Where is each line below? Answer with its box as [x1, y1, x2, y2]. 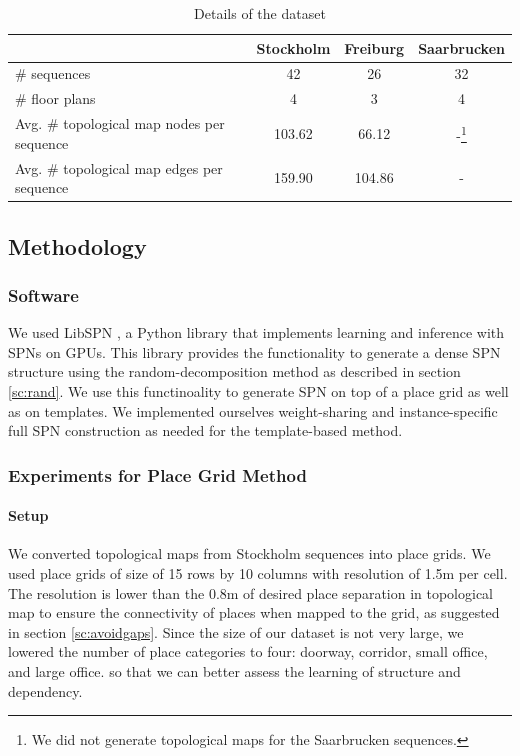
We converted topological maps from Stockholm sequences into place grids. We [8, 543, 491, 564]
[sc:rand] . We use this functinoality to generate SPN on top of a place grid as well [8, 381, 509, 402]
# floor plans [15, 88, 96, 109]
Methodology [8, 230, 147, 261]
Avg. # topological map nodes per [15, 113, 225, 134]
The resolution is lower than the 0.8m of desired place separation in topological [8, 582, 494, 603]
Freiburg [344, 37, 405, 58]
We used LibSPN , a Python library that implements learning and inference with [8, 322, 505, 343]
